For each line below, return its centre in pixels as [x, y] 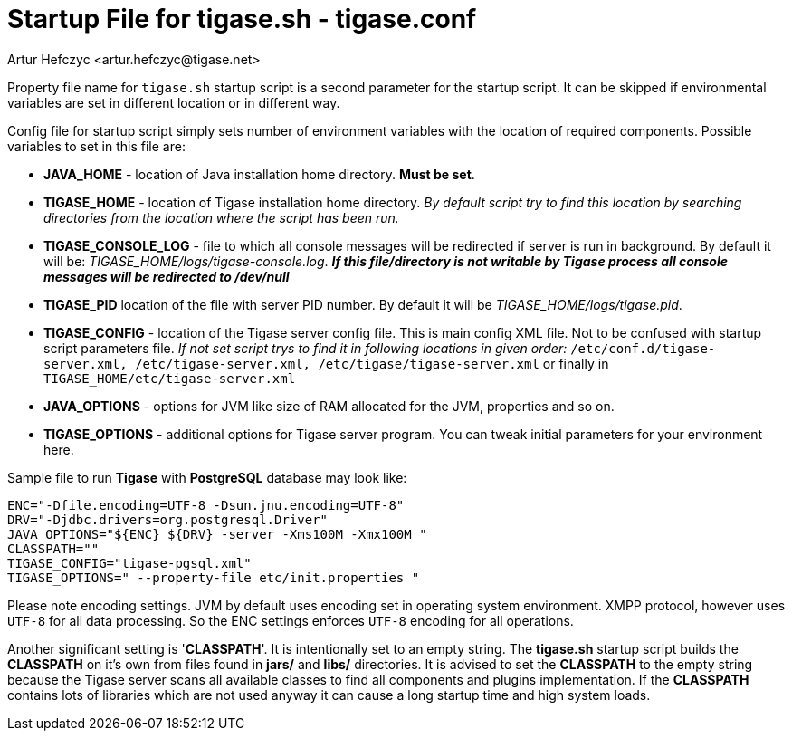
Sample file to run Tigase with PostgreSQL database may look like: [207, 477]
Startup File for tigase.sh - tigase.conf [242, 19]
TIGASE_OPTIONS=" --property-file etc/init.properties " [214, 577]
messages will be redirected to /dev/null [167, 276]
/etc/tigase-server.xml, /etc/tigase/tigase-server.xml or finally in [372, 363]
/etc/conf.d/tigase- [643, 348]
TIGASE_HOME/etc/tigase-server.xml [170, 378]
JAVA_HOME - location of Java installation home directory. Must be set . [259, 174]
